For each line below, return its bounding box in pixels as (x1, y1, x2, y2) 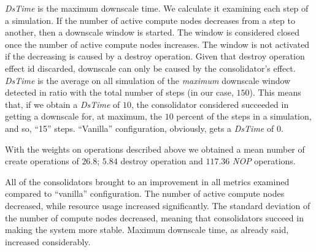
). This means (249, 86, 301, 99)
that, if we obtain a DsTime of (5, 97, 120, 110)
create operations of (5, 155, 79, 167)
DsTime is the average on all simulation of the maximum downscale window (5, 74, 291, 86)
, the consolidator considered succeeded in (131, 97, 289, 110)
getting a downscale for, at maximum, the (5, 110, 162, 123)
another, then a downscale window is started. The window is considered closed (5, 26, 300, 39)
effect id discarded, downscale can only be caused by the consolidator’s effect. (5, 61, 296, 74)
